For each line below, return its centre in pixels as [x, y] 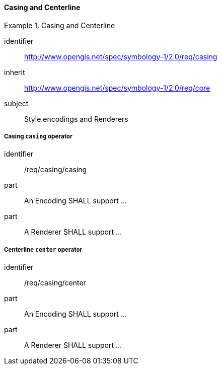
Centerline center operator [43, 249]
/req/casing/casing [56, 170]
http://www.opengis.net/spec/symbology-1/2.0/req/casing [121, 56]
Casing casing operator [38, 136]
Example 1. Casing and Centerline [60, 25]
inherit [15, 72]
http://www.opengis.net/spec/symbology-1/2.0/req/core [117, 88]
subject [16, 103]
